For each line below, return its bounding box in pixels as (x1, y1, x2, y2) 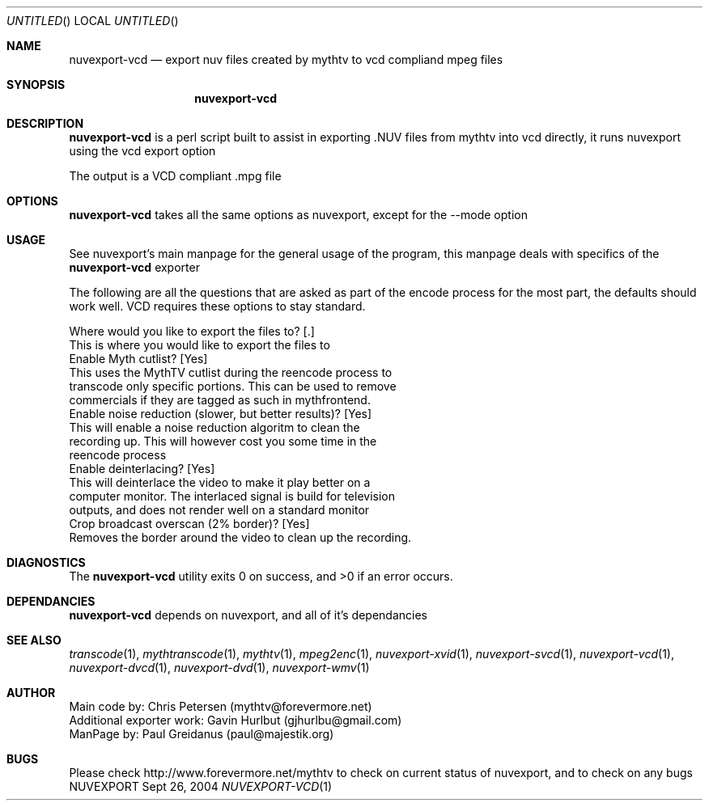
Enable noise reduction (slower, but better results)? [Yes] (69, 407, 372, 420)
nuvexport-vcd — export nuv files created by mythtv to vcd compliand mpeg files (69, 53, 503, 66)
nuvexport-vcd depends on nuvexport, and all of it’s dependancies (69, 608, 428, 622)
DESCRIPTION (6, 116, 84, 130)
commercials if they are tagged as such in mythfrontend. (69, 393, 371, 407)
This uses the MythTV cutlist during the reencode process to (69, 365, 393, 379)
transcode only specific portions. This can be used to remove (69, 379, 397, 393)
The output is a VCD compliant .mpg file (69, 169, 282, 183)
